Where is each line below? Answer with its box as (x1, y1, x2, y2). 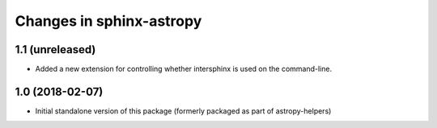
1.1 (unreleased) (15, 43, 96, 56)
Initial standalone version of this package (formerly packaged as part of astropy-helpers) (35, 105, 332, 116)
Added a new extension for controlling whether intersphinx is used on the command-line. (35, 64, 332, 74)
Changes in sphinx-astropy (15, 12, 202, 30)
